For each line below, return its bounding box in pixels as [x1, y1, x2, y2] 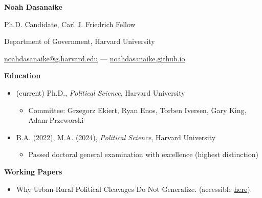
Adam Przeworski [28, 115, 84, 125]
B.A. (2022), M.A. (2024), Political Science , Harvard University [16, 131, 216, 142]
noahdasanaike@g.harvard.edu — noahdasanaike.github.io [4, 53, 185, 63]
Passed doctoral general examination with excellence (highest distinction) [28, 149, 258, 160]
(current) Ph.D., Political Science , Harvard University [16, 87, 185, 98]
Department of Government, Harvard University [4, 36, 155, 47]
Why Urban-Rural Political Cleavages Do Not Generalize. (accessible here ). [16, 183, 252, 194]
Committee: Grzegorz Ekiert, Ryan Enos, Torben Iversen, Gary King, [28, 104, 247, 115]
